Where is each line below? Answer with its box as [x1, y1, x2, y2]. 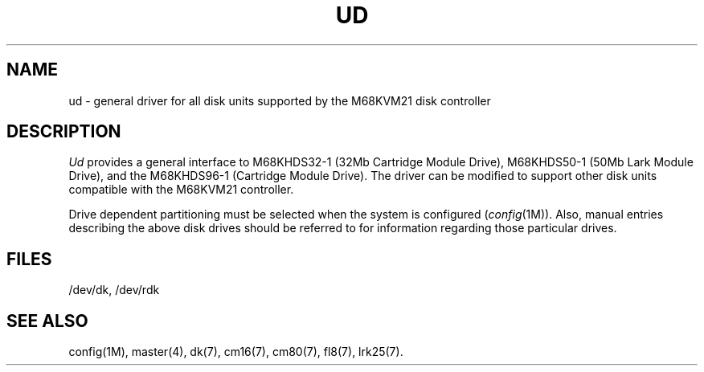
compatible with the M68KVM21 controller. [68, 182, 294, 197]
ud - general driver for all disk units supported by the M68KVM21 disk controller [68, 93, 491, 108]
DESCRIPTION [6, 121, 121, 142]
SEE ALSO [6, 310, 88, 331]
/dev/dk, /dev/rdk [68, 283, 160, 297]
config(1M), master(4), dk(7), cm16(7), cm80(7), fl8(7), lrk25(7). [68, 345, 403, 359]
